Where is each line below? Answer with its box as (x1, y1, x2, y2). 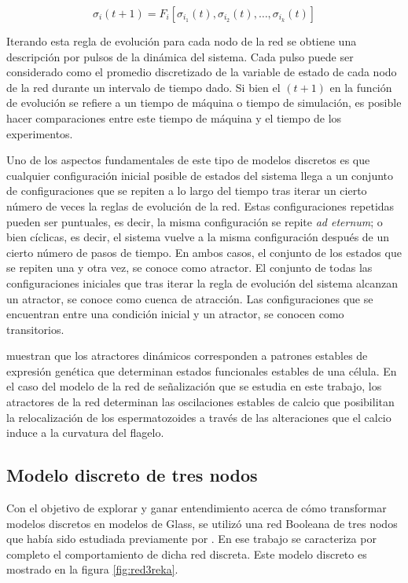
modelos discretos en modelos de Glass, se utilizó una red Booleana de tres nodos (6, 515, 398, 531)
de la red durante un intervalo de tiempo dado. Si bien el (6, 79, 281, 95)
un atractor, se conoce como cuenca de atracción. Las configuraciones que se (6, 290, 373, 306)
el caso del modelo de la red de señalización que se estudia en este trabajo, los (6, 378, 382, 394)
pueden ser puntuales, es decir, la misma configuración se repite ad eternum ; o (6, 213, 383, 229)
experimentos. (6, 125, 73, 141)
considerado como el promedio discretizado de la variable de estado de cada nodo (6, 64, 397, 80)
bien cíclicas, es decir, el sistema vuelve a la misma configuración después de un (6, 229, 390, 245)
